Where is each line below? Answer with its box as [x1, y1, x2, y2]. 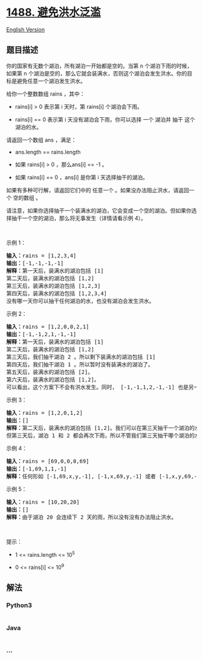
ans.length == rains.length [14, 148, 81, 155]
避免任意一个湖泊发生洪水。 [16, 77, 86, 85]
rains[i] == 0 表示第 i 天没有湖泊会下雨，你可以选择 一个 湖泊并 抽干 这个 [14, 115, 195, 123]
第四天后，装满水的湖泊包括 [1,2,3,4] [6, 290, 108, 297]
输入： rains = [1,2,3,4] [6, 252, 77, 259]
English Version [6, 25, 45, 33]
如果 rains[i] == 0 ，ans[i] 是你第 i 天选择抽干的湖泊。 [14, 174, 149, 181]
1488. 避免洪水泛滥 [6, 5, 101, 19]
